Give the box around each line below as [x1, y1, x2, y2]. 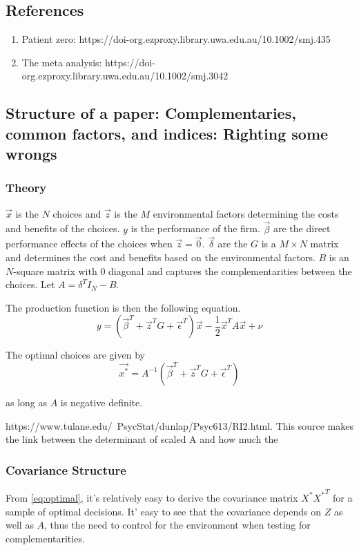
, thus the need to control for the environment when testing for [44, 518, 311, 532]
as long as [6, 395, 48, 409]
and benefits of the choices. [6, 221, 120, 236]
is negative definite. [60, 395, 143, 409]
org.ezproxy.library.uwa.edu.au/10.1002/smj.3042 [21, 68, 229, 83]
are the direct [273, 221, 331, 236]
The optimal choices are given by [6, 348, 145, 362]
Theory [6, 179, 47, 196]
